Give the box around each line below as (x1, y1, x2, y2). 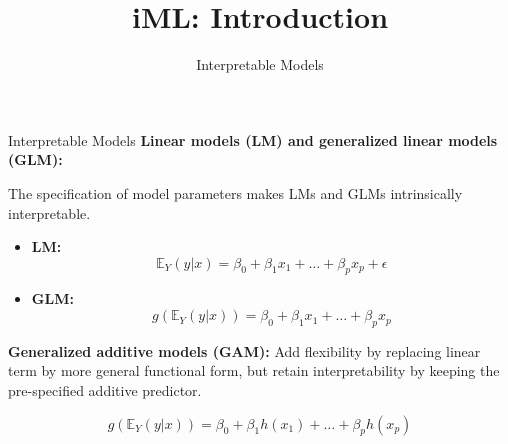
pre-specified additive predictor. (8, 380, 202, 401)
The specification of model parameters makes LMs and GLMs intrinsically (8, 182, 463, 203)
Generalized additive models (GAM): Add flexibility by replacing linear (8, 340, 481, 361)
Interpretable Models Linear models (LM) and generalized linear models (8, 129, 498, 150)
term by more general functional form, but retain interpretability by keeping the (8, 360, 500, 381)
